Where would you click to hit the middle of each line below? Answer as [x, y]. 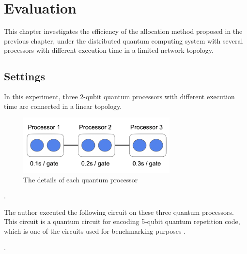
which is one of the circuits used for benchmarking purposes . [95, 231]
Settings [24, 76]
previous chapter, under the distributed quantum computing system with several [123, 40]
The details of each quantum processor [81, 179]
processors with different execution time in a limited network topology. [109, 50]
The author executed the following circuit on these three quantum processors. [119, 212]
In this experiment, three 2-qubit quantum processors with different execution [119, 97]
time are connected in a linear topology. [63, 106]
